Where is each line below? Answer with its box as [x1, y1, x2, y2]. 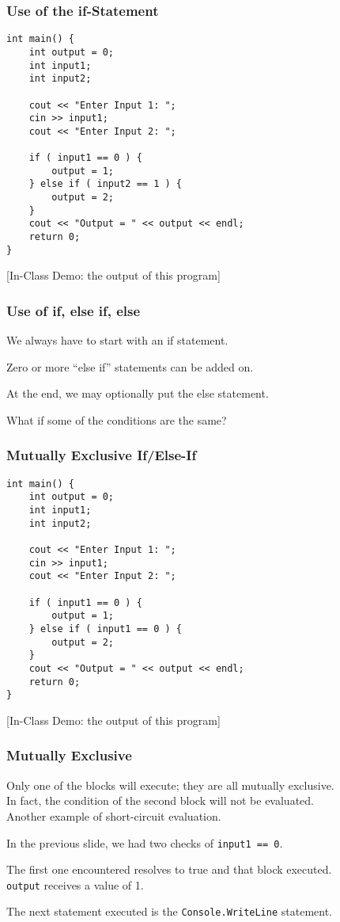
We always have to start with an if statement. [6, 332, 229, 349]
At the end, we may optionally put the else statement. [6, 385, 269, 402]
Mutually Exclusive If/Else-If [6, 445, 197, 465]
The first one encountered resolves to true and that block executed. [6, 861, 332, 878]
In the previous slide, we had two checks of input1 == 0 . [6, 834, 283, 851]
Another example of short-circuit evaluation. [6, 807, 221, 824]
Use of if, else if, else [6, 300, 141, 320]
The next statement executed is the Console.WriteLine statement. [6, 903, 332, 920]
